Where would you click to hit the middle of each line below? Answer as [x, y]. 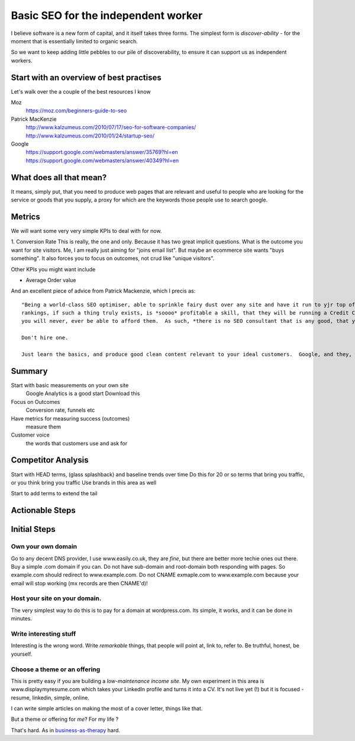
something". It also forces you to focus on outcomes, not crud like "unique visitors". [113, 258]
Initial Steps [33, 529]
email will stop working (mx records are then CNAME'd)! [79, 583]
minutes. [22, 618]
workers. [22, 60]
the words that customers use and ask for [76, 443]
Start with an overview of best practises [86, 77]
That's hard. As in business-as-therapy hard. [66, 730]
